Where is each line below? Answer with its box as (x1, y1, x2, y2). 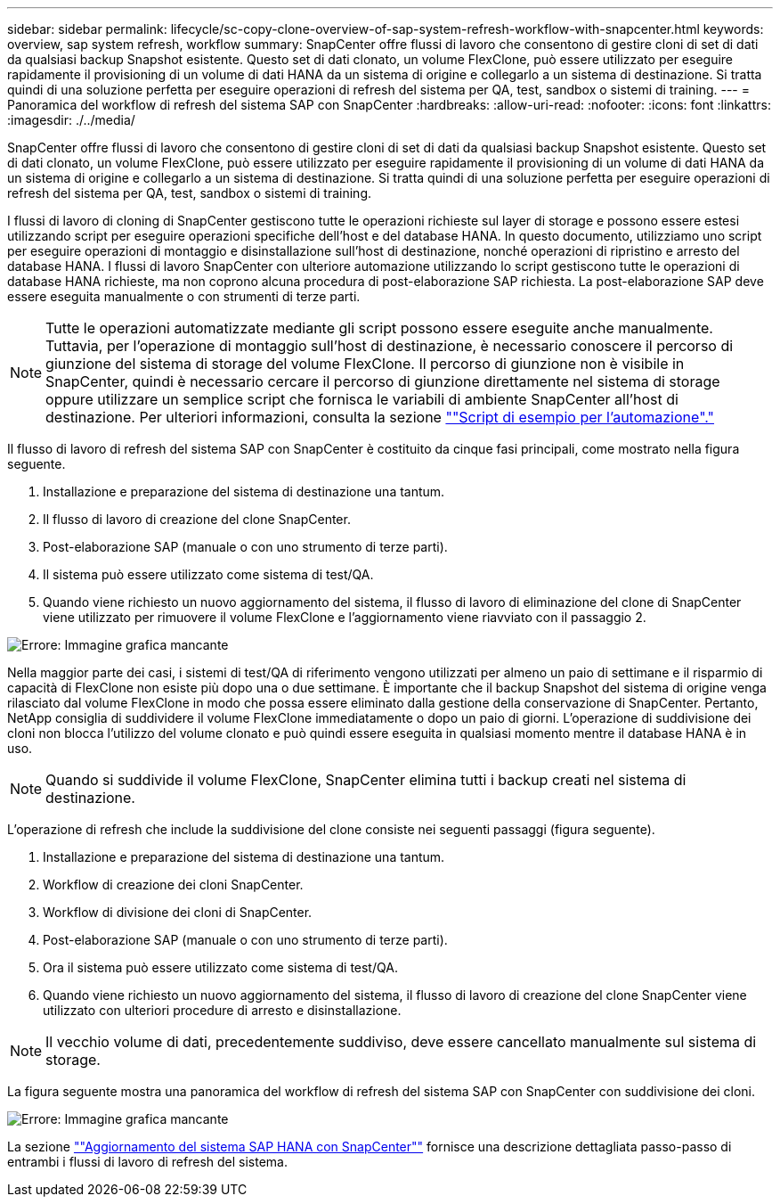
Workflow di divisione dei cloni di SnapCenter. (43, 905, 313, 920)
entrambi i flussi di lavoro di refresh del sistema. (7, 1154, 288, 1169)
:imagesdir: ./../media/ (7, 112, 135, 127)
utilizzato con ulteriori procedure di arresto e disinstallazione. (43, 1003, 402, 1018)
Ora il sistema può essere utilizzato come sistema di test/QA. (43, 960, 398, 975)
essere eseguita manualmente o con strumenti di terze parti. (7, 289, 361, 304)
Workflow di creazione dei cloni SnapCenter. (43, 877, 304, 892)
